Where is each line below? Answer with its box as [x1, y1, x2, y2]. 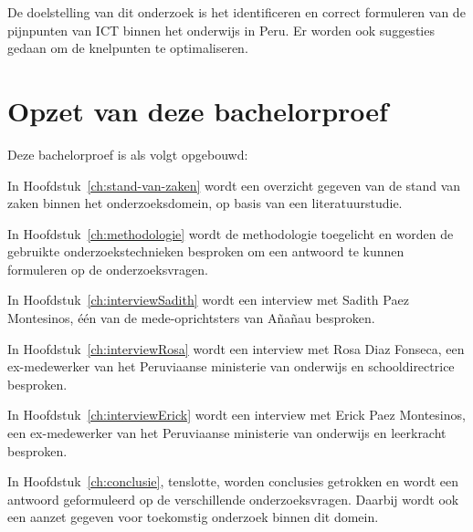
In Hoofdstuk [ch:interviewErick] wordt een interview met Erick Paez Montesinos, [7, 405, 466, 424]
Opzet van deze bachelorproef [7, 91, 388, 129]
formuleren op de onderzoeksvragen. [7, 259, 208, 278]
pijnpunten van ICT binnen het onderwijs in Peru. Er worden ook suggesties [7, 20, 435, 39]
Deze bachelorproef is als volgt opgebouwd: [7, 144, 248, 163]
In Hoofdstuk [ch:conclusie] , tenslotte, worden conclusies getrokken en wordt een [7, 472, 459, 491]
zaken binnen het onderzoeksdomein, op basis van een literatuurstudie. [7, 193, 403, 213]
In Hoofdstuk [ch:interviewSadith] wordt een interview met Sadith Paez [7, 290, 409, 309]
